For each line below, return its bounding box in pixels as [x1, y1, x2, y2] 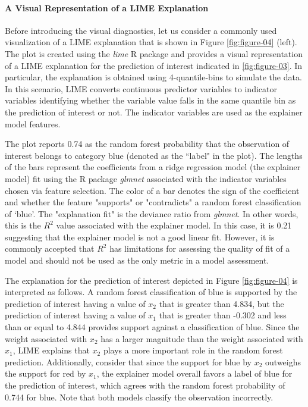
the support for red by [5, 367, 86, 380]
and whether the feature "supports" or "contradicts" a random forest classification [5, 196, 301, 208]
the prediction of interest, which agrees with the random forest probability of [5, 379, 285, 392]
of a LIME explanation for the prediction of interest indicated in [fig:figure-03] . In [5, 59, 303, 71]
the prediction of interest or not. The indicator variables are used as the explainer [5, 105, 303, 118]
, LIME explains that [12, 344, 90, 356]
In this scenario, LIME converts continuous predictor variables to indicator [5, 82, 277, 95]
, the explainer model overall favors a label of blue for [96, 367, 293, 380]
